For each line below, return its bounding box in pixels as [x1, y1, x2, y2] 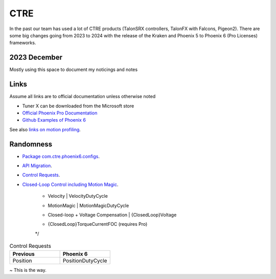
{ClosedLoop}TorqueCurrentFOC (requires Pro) [48, 221, 148, 227]
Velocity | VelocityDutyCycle [48, 193, 108, 199]
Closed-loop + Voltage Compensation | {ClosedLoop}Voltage [48, 212, 177, 218]
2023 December [9, 53, 63, 62]
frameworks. [9, 40, 36, 46]
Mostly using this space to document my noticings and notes [9, 66, 138, 73]
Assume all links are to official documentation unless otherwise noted [9, 94, 156, 100]
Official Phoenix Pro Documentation [22, 110, 98, 116]
